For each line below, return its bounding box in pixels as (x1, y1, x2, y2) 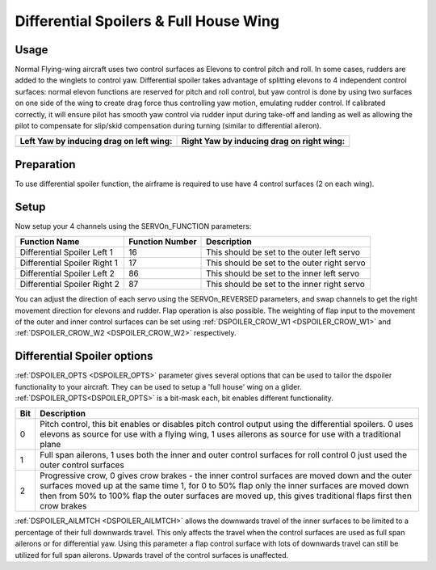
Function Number (128, 236, 197, 247)
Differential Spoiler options (15, 349, 153, 363)
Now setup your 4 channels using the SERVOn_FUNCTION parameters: (15, 221, 252, 230)
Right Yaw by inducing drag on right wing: (181, 136, 346, 147)
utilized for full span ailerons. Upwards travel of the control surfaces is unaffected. (15, 550, 289, 559)
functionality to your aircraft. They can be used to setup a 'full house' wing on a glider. (15, 382, 302, 391)
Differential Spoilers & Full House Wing (15, 12, 280, 30)
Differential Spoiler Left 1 (19, 247, 113, 258)
